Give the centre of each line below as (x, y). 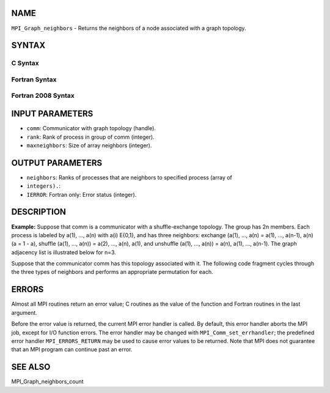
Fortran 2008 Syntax (43, 96)
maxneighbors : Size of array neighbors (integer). (89, 145)
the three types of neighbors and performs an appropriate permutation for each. (112, 272)
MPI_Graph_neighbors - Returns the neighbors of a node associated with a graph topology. (129, 28)
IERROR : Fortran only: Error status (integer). (82, 194)
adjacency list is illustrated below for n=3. (64, 252)
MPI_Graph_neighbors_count (47, 381)
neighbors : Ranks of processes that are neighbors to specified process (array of (129, 177)
